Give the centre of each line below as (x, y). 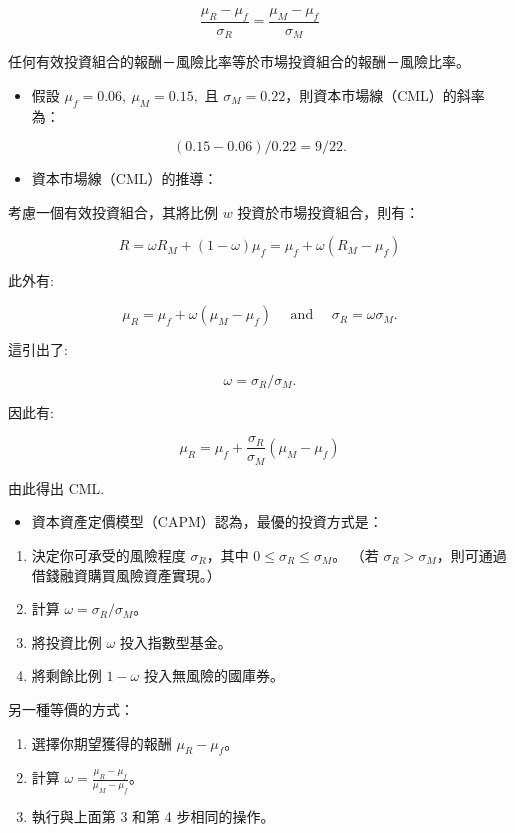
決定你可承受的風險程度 (108, 554)
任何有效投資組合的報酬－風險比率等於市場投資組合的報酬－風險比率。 (239, 61)
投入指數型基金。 (175, 641)
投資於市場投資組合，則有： (328, 211)
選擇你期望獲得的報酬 (101, 742)
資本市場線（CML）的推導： (124, 178)
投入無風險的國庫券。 (213, 675)
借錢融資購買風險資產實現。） (126, 574)
